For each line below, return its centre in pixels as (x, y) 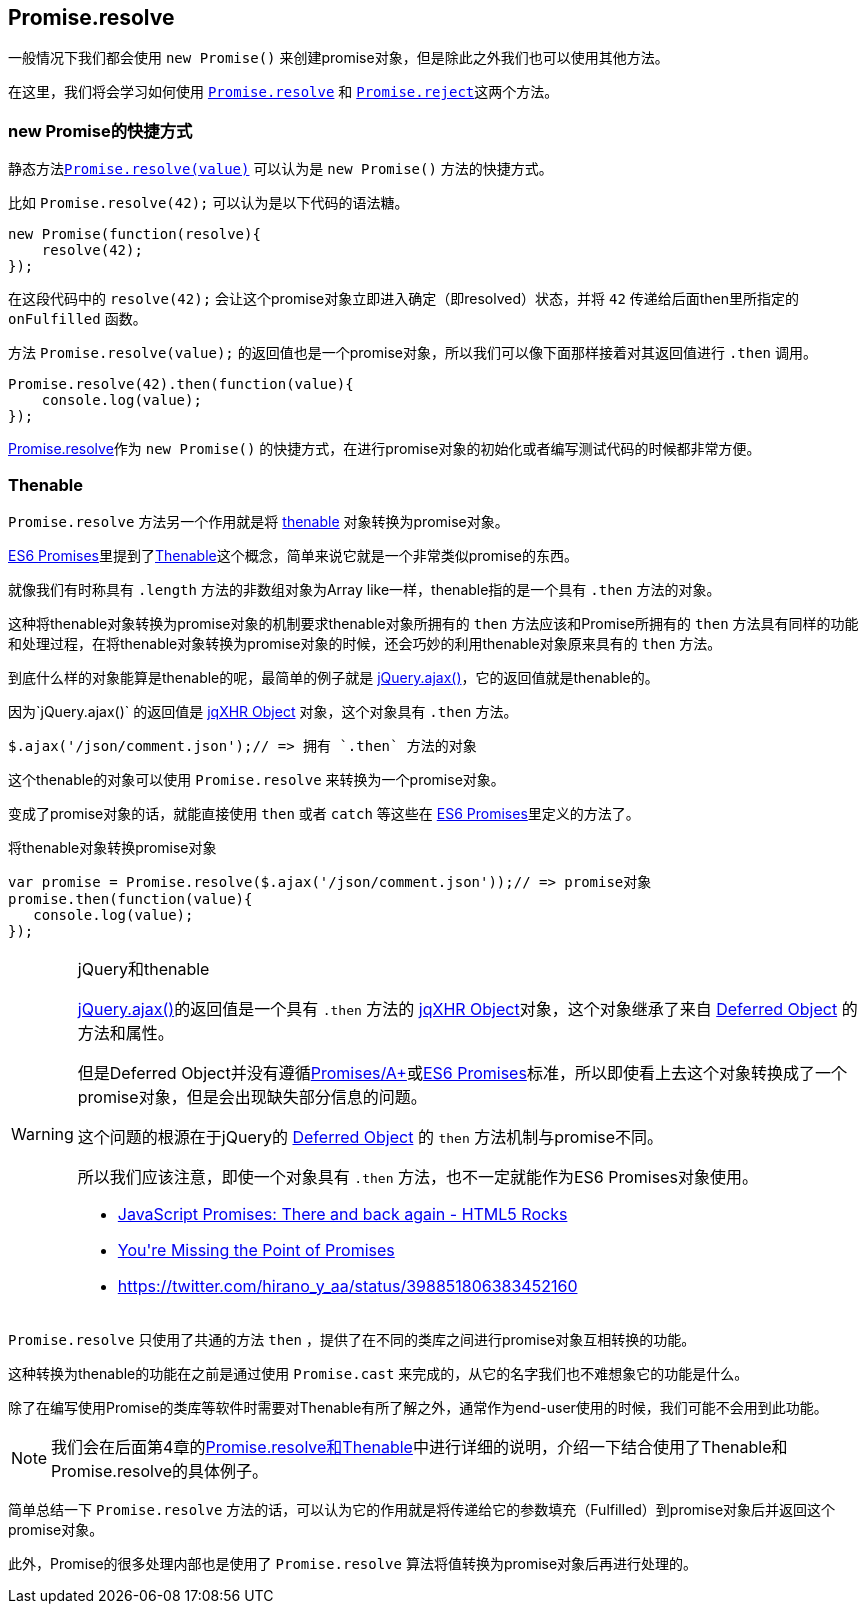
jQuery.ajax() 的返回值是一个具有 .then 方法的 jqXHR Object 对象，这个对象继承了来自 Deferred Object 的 (467, 1008)
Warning (42, 1133)
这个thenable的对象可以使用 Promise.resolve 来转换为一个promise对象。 (256, 779)
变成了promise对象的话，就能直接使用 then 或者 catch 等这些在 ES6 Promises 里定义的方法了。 (324, 813)
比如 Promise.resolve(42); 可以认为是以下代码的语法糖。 (208, 203)
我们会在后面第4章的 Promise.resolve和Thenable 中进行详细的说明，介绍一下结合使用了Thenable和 (419, 1446)
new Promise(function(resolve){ (134, 234)
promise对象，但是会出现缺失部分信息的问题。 (252, 1096)
